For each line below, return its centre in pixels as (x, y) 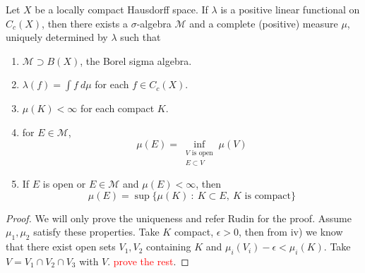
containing (169, 247)
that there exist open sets (61, 247)
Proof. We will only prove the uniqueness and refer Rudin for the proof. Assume (179, 218)
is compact (268, 196)
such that (140, 37)
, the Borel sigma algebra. (136, 60)
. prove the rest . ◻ (148, 261)
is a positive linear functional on (290, 9)
